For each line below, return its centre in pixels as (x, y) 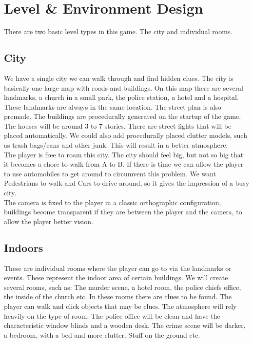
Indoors (24, 247)
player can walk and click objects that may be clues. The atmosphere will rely (120, 306)
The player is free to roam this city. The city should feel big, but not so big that (124, 154)
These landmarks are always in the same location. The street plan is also (113, 106)
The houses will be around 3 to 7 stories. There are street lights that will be (118, 125)
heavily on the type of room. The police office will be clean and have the (112, 315)
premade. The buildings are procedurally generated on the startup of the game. (123, 116)
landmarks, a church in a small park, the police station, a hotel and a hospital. (121, 97)
